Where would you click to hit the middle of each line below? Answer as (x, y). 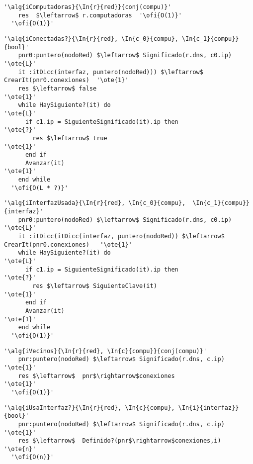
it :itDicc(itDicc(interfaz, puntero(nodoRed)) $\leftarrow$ (121, 236)
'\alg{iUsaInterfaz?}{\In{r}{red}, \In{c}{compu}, (89, 408)
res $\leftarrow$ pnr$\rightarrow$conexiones (96, 376)
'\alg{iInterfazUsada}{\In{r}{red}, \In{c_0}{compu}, (95, 203)
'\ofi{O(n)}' (33, 457)
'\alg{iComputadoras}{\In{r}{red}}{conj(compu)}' (88, 7)
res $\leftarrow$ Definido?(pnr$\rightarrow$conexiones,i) (120, 441)
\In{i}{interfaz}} (209, 408)
